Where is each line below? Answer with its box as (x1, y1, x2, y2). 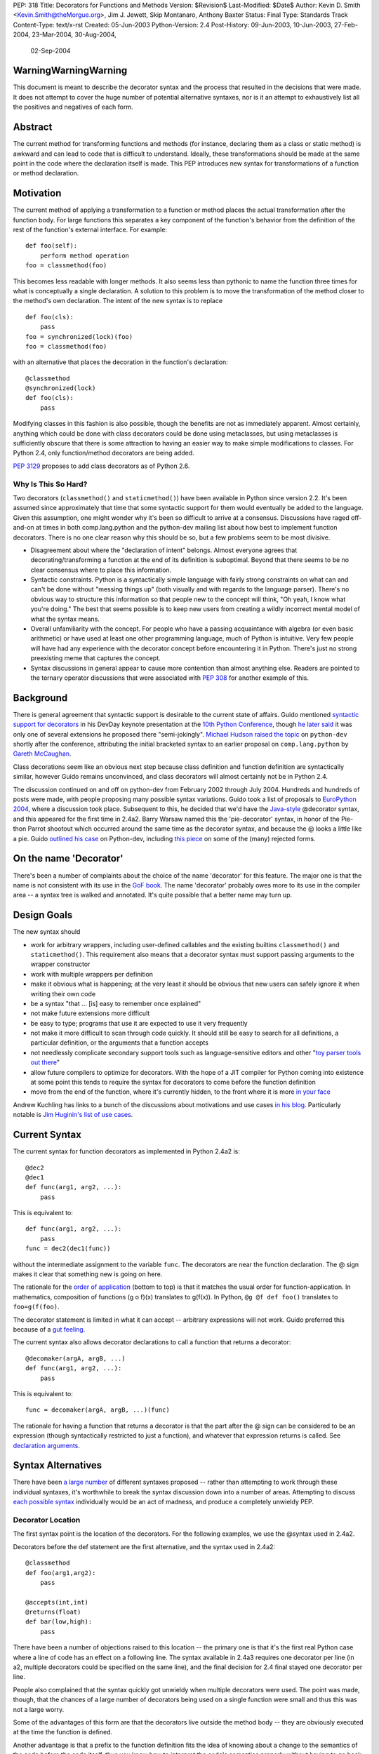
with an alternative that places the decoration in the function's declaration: (13, 358, 228, 366)
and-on (13, 523, 34, 532)
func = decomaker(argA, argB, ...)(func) (25, 1406, 170, 1414)
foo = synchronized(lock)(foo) (25, 333, 133, 340)
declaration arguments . (13, 1441, 81, 1450)
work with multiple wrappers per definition (30, 970, 154, 978)
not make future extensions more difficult (30, 1009, 150, 1017)
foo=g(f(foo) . (13, 1302, 60, 1311)
